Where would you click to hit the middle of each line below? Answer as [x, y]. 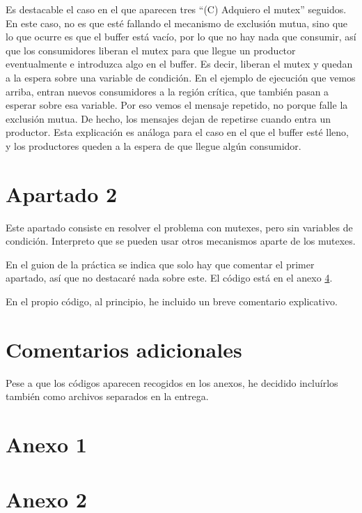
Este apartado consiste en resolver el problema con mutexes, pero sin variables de [179, 227]
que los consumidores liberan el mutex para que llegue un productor [151, 50]
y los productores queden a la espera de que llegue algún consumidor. [154, 145]
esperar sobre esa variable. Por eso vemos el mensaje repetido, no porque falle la [177, 105]
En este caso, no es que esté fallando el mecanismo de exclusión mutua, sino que [177, 23]
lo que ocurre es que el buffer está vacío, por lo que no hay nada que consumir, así [181, 37]
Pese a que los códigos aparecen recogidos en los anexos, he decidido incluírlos [172, 382]
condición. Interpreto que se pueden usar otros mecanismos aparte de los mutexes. [181, 241]
